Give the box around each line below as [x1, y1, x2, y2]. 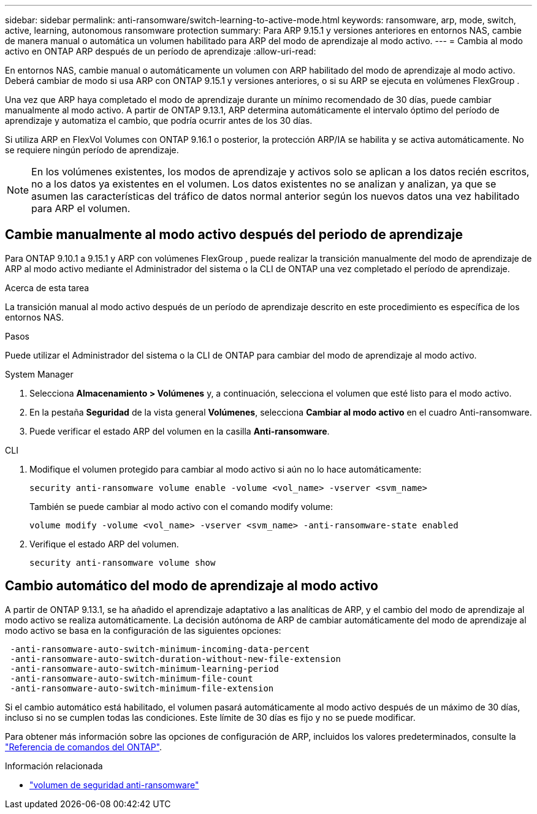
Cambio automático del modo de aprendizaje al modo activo [5, 578, 378, 594]
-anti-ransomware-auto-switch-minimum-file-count [10, 673, 253, 683]
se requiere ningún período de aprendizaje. [5, 145, 179, 155]
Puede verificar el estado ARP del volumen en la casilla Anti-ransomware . [29, 425, 330, 436]
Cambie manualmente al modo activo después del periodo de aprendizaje [5, 227, 463, 243]
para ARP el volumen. [31, 202, 131, 215]
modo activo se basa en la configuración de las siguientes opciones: [5, 625, 281, 636]
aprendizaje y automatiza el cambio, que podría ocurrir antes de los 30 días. [5, 115, 313, 126]
